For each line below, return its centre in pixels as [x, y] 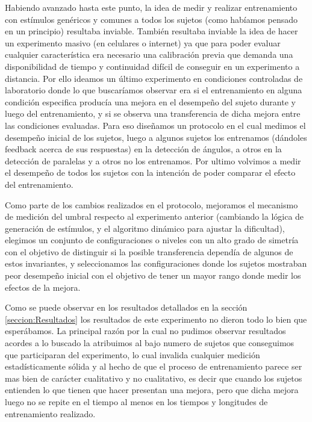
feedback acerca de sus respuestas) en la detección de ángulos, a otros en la [143, 149]
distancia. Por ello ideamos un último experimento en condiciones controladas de [154, 78]
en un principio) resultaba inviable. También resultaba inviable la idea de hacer [151, 31]
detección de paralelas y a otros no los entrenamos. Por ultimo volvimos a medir [153, 160]
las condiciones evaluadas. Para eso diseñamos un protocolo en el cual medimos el [155, 125]
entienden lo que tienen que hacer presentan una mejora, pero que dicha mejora [152, 390]
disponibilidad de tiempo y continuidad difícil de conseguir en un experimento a [152, 66]
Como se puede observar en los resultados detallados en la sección [126, 307]
